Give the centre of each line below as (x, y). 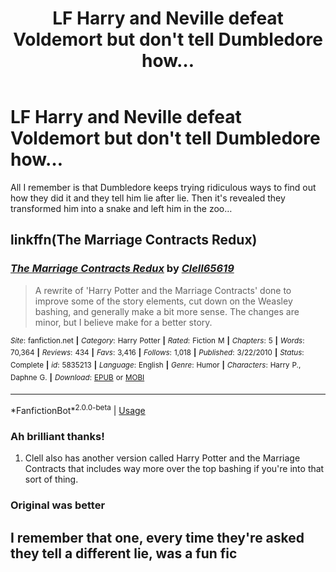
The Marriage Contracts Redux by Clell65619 (122, 269)
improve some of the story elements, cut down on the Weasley (163, 301)
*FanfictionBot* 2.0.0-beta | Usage (78, 409)
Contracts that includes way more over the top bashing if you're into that (174, 469)
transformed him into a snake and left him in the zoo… (121, 208)
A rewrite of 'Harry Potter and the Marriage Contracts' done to (163, 290)
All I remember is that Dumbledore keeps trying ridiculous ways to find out (163, 187)
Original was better (58, 505)
